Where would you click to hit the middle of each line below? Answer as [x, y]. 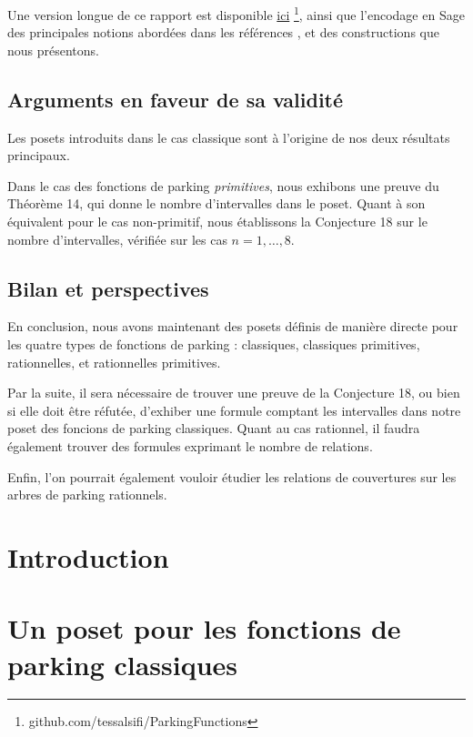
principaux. [39, 155]
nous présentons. [53, 50]
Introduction [88, 556]
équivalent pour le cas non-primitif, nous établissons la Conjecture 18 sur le [217, 222]
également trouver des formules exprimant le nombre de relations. [190, 445]
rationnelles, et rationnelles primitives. [114, 362]
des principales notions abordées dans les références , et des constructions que [223, 32]
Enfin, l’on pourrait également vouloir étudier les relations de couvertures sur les [232, 476]
